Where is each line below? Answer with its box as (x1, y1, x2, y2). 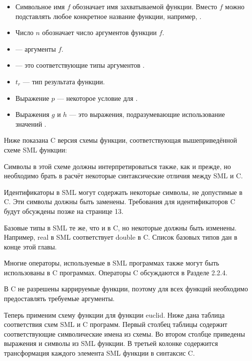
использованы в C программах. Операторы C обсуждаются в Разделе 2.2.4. (4, 267, 228, 277)
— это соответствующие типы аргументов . (15, 60, 145, 70)
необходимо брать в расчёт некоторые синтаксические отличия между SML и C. (4, 171, 243, 181)
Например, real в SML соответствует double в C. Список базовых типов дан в (4, 232, 237, 242)
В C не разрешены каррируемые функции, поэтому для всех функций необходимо (4, 284, 248, 294)
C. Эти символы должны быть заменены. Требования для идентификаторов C (4, 196, 235, 207)
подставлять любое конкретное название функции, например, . (15, 11, 202, 21)
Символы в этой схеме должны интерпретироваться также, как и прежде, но (4, 161, 231, 171)
